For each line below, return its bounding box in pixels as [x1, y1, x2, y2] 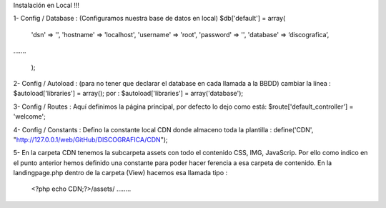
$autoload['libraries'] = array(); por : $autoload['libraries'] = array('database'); [13, 89, 244, 98]
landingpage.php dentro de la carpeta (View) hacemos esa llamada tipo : [13, 169, 228, 177]
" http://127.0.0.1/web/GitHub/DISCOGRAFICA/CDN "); [13, 135, 168, 144]
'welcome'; [13, 112, 46, 121]
